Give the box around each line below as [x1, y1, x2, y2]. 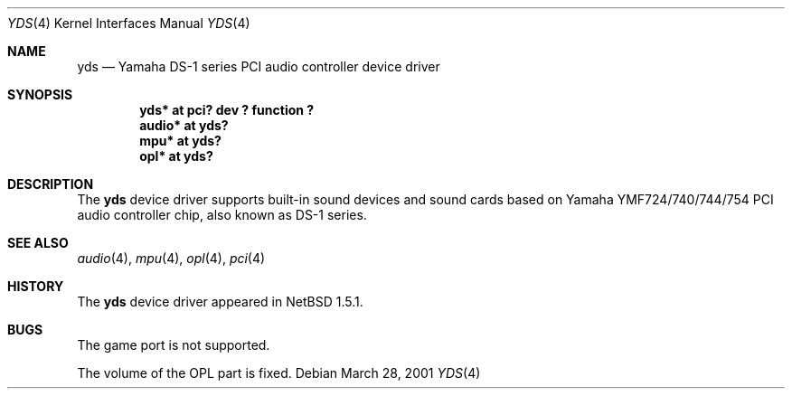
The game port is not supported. [77, 337, 270, 353]
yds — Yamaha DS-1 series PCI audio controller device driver [77, 59, 440, 74]
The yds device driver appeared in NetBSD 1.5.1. [77, 294, 363, 309]
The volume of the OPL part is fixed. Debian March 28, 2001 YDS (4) [77, 365, 481, 381]
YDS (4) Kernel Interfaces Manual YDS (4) [7, 15, 250, 31]
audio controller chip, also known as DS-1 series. [77, 207, 367, 222]
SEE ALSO [7, 235, 69, 250]
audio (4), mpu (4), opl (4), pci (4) [77, 250, 266, 266]
